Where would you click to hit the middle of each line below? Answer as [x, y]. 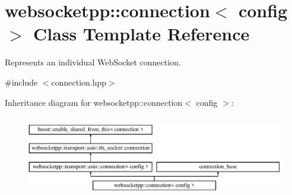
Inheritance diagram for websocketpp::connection [94, 102]
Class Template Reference [142, 34]
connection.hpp [79, 82]
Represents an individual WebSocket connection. [93, 62]
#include [21, 82]
